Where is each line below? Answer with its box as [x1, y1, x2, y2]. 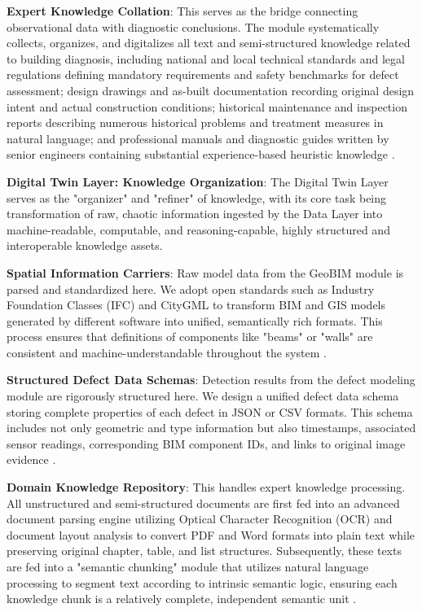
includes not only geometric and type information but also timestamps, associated [7, 419, 416, 436]
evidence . [7, 451, 56, 468]
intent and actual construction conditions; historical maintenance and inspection [7, 98, 407, 115]
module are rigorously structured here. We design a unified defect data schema [7, 387, 399, 404]
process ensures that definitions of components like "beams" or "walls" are [7, 328, 373, 345]
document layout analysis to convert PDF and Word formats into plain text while [7, 526, 415, 543]
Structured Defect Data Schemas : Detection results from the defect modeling [7, 371, 415, 388]
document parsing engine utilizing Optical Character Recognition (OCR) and [7, 510, 393, 527]
